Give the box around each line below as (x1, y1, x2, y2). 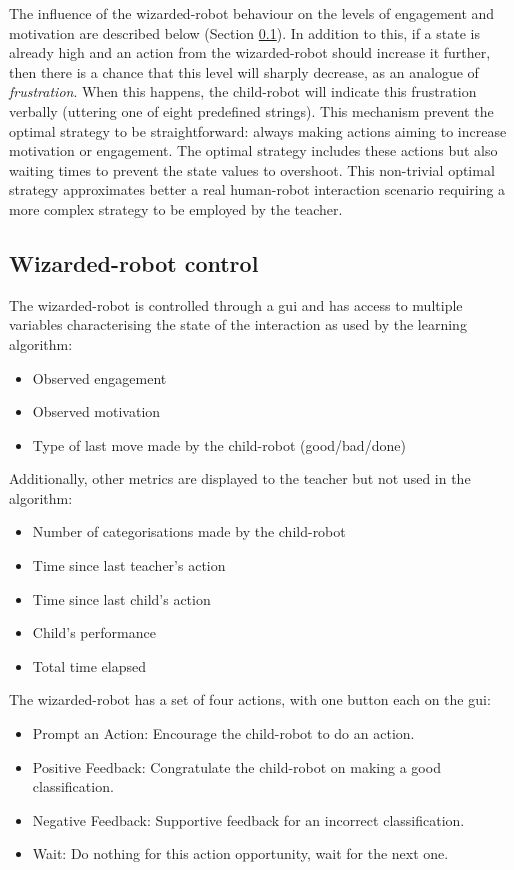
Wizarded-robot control (9, 247, 259, 278)
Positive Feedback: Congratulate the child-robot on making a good (32, 756, 441, 777)
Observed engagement (32, 367, 167, 388)
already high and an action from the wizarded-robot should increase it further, (9, 42, 491, 63)
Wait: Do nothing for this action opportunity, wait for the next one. (32, 843, 449, 864)
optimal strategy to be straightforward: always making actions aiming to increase (9, 120, 507, 141)
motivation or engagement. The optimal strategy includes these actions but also (9, 140, 498, 161)
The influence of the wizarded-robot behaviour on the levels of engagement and (9, 3, 495, 23)
